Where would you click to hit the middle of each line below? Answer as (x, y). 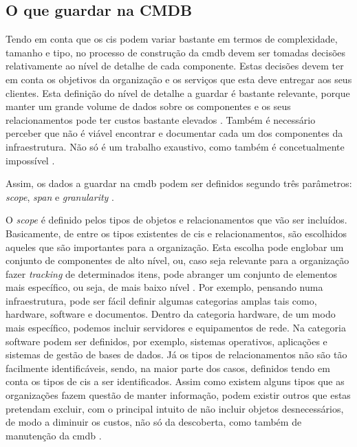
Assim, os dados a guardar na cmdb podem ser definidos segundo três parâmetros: (179, 183)
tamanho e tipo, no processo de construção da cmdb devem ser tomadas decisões (176, 52)
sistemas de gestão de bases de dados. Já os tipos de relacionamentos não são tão (176, 355)
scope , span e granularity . (60, 196)
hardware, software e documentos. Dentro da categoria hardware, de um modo (171, 314)
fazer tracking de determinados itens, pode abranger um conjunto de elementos (172, 273)
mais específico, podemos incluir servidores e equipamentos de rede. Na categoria (176, 328)
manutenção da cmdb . (54, 435)
